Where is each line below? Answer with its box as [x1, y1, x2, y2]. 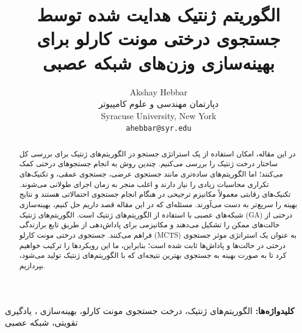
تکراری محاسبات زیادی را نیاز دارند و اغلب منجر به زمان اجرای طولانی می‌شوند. [19, 178, 269, 189]
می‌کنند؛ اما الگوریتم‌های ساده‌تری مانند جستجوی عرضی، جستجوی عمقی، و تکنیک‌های [19, 169, 283, 179]
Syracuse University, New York [101, 109, 217, 122]
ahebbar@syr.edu [126, 124, 192, 133]
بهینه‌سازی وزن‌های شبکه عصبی [42, 49, 275, 75]
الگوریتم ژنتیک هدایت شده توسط [37, 2, 281, 27]
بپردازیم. [19, 260, 46, 270]
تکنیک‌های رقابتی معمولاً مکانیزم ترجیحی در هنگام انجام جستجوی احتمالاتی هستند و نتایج [19, 189, 291, 199]
